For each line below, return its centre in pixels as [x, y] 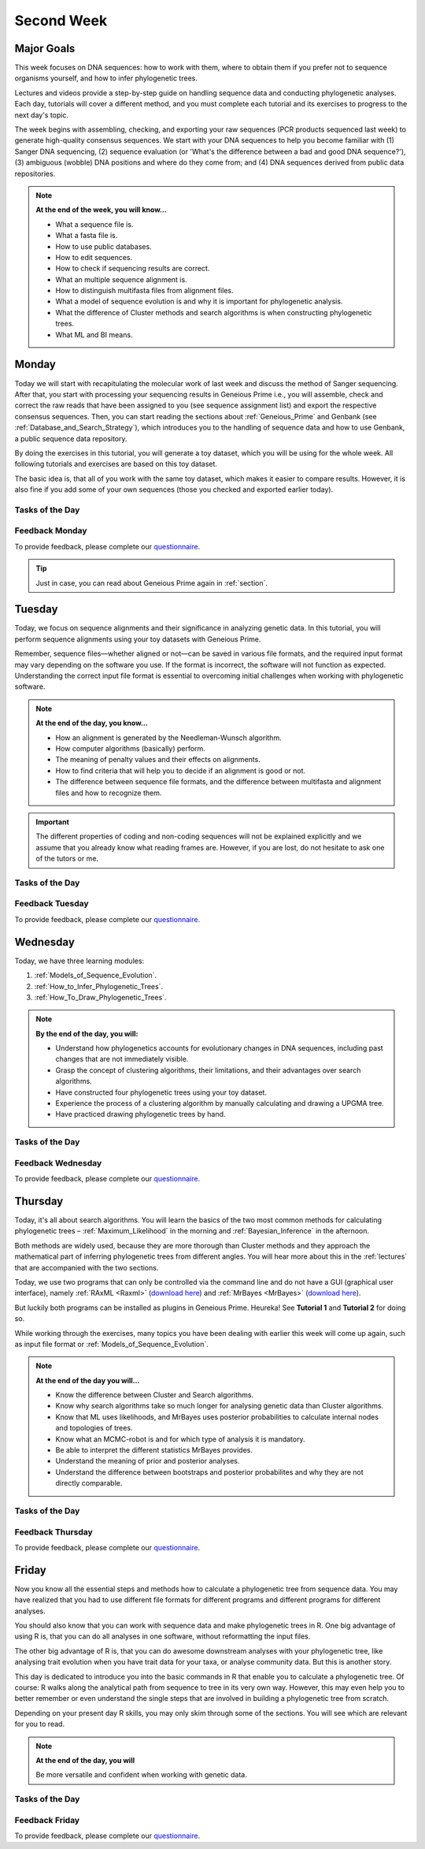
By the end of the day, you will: [87, 1033]
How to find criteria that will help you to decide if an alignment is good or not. [181, 770]
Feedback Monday [51, 530]
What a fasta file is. [87, 236]
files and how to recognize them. [109, 793]
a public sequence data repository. [71, 438]
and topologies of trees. [94, 1428]
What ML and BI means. [94, 334]
